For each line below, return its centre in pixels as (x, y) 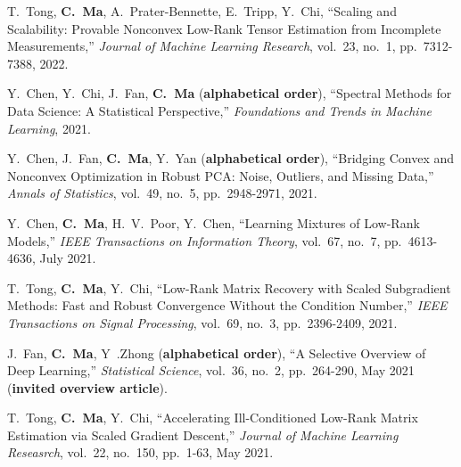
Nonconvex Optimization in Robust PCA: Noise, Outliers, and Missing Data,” (221, 175)
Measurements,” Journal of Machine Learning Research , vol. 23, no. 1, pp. (212, 46)
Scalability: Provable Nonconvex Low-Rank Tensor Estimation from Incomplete (224, 28)
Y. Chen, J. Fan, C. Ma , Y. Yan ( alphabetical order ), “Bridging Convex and (231, 158)
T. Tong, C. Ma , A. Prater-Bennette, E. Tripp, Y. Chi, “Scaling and (202, 11)
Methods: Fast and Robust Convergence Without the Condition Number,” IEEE (227, 305)
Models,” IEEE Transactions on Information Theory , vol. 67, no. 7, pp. (205, 240)
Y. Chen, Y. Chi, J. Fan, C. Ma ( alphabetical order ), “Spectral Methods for (230, 93)
